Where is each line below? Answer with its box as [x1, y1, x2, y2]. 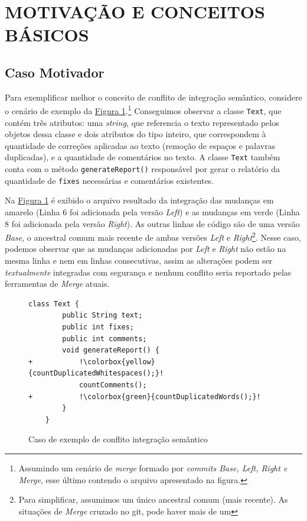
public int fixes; [62, 323, 134, 332]
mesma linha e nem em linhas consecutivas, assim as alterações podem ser [5, 254, 273, 267]
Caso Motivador [5, 63, 104, 81]
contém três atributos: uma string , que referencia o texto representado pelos [5, 116, 279, 128]
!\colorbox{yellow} [79, 357, 155, 366]
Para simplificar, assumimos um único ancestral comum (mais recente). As [18, 493, 288, 506]
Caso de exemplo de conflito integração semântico [28, 433, 208, 445]
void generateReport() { [62, 346, 159, 355]
